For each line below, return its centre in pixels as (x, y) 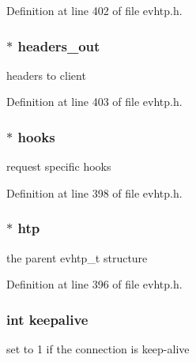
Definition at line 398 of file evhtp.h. (94, 192)
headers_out (59, 45)
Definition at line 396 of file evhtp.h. (94, 284)
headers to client (46, 75)
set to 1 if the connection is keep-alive (98, 349)
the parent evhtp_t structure (77, 257)
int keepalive (47, 319)
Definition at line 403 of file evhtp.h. (94, 102)
